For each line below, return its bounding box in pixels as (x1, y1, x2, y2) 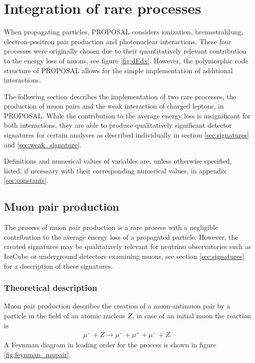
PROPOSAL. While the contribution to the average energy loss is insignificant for (4, 110, 251, 120)
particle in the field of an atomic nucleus (4, 310, 126, 321)
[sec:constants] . (4, 175, 49, 185)
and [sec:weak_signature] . (4, 139, 81, 149)
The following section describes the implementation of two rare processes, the (4, 91, 236, 101)
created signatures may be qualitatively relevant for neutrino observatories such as (4, 241, 251, 251)
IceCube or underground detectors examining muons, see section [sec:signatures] (4, 251, 244, 261)
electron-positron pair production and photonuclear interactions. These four (4, 36, 231, 46)
